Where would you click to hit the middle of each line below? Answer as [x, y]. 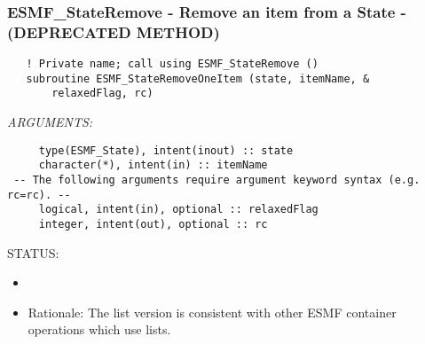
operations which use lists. [99, 329]
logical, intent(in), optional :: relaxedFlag [178, 210]
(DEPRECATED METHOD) [114, 31]
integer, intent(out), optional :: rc [153, 224]
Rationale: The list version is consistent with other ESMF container [212, 312]
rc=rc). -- [39, 195]
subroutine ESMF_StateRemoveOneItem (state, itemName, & [198, 78]
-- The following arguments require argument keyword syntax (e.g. [217, 180]
